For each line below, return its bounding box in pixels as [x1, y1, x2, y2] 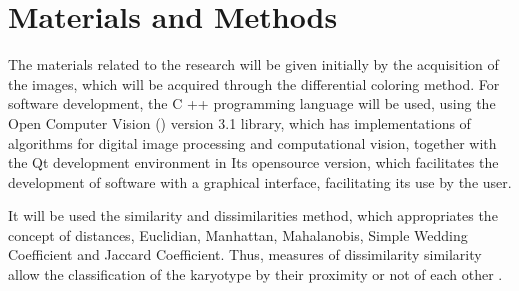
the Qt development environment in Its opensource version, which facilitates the [8, 152, 499, 173]
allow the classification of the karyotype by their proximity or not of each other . [8, 264, 503, 285]
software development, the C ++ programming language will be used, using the [8, 93, 496, 114]
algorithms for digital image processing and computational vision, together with [8, 132, 497, 153]
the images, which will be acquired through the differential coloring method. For [8, 73, 500, 94]
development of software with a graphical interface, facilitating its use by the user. [8, 171, 512, 192]
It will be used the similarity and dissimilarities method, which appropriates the [8, 205, 498, 226]
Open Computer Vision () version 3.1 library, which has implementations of [8, 112, 471, 133]
